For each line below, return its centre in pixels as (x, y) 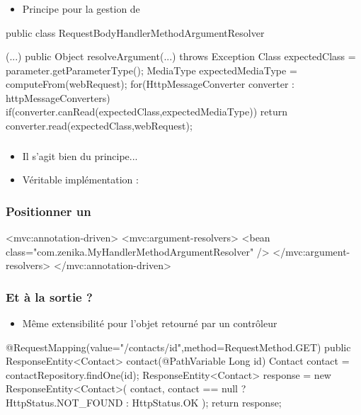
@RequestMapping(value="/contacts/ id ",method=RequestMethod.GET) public (178, 347)
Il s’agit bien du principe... (80, 155)
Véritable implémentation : (80, 180)
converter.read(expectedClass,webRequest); (99, 126)
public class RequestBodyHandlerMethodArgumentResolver (135, 32)
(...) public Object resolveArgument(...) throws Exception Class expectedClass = (181, 56)
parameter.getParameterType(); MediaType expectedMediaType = (151, 70)
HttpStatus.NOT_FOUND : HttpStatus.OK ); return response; (144, 402)
